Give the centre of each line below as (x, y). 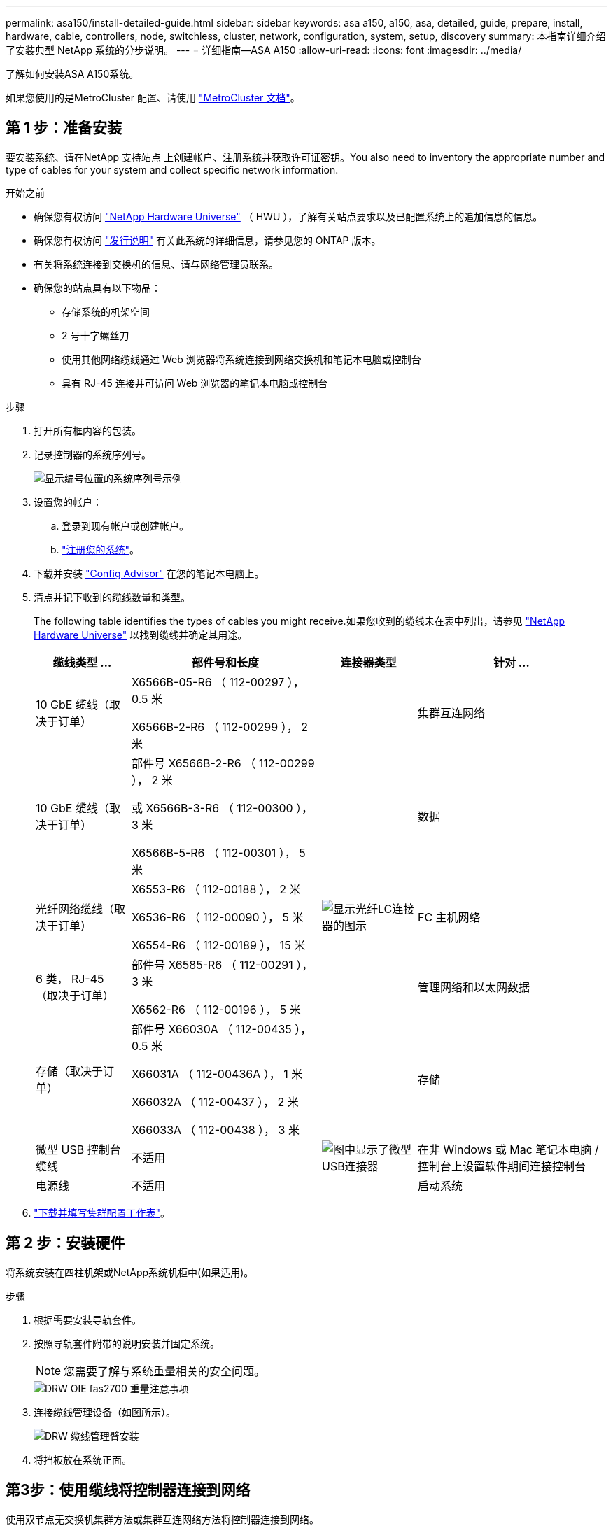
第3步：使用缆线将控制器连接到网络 (128, 1490)
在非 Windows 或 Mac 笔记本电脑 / (508, 1149)
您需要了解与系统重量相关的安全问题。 (165, 1371)
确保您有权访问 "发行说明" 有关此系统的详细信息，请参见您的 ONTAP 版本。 (207, 240)
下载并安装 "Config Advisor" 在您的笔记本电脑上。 (149, 573)
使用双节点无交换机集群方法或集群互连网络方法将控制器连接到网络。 (162, 1519)
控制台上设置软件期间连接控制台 (501, 1166)
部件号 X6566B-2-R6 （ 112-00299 (223, 763)
